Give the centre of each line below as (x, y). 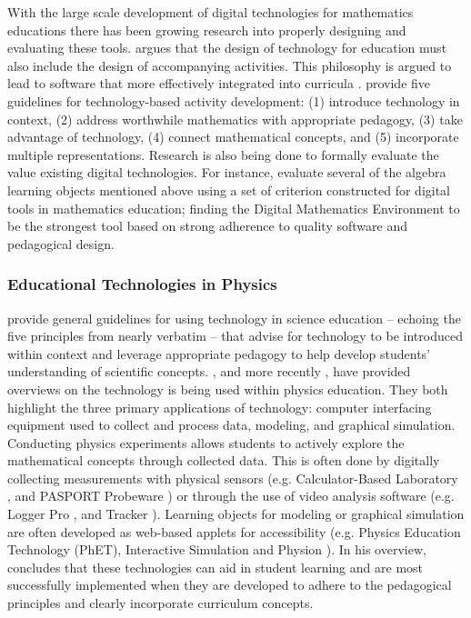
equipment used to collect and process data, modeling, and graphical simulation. (231, 425)
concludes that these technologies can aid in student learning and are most (215, 567)
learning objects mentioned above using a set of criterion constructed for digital (229, 189)
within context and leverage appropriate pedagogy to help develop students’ (219, 353)
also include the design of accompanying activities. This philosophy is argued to (230, 65)
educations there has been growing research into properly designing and (207, 30)
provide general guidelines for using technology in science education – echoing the (234, 318)
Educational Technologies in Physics (142, 284)
